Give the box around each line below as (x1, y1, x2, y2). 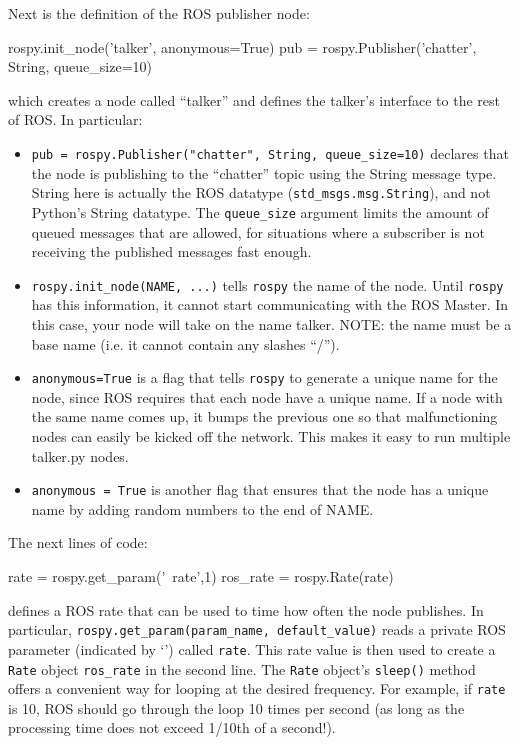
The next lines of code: (8, 532, 148, 553)
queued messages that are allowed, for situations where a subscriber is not (31, 221, 485, 242)
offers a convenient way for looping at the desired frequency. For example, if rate (8, 678, 506, 699)
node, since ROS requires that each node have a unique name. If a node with (31, 386, 503, 407)
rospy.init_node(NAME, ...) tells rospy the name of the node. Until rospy (31, 274, 504, 295)
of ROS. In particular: (8, 109, 143, 130)
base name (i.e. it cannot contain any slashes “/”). (31, 333, 340, 354)
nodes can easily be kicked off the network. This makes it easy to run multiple (31, 426, 511, 446)
